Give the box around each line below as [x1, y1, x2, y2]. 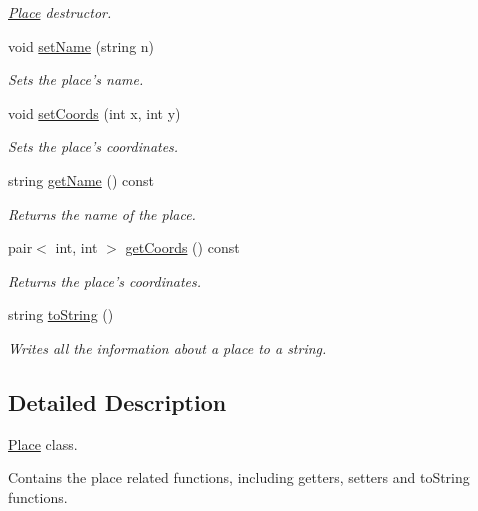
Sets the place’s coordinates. [8, 136, 179, 157]
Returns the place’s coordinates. [8, 270, 202, 291]
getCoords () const [125, 237, 240, 258]
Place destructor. [8, 2, 112, 22]
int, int [55, 237, 98, 258]
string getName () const [8, 169, 155, 190]
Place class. [8, 433, 78, 454]
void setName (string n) [8, 35, 155, 56]
